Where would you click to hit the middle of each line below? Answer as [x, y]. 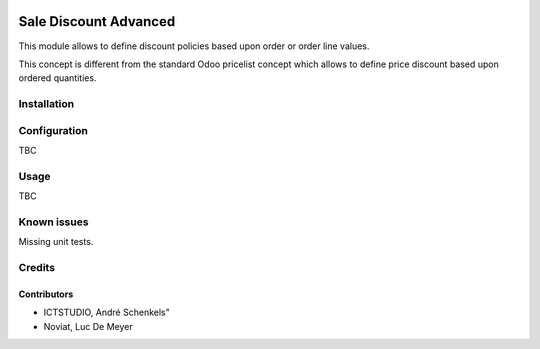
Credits [36, 268]
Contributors [46, 294]
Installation [46, 104]
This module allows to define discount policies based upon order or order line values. [194, 46]
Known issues [53, 222]
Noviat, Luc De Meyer [88, 326]
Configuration [53, 130]
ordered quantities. [57, 78]
